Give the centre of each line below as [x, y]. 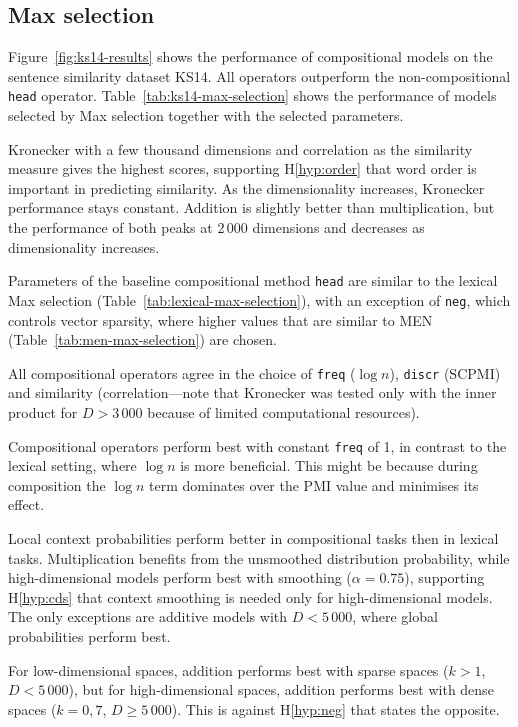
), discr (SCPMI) [445, 372]
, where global [395, 616]
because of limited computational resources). [283, 411]
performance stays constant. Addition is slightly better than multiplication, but [251, 207]
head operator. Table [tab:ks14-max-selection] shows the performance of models [252, 95]
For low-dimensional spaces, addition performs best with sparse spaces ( [228, 669]
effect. [26, 504]
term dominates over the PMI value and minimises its [314, 484]
